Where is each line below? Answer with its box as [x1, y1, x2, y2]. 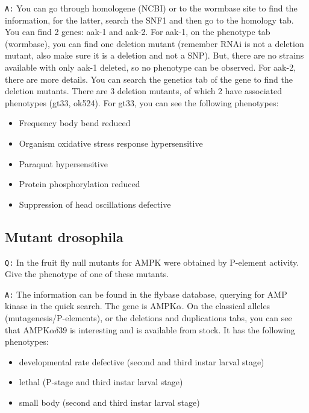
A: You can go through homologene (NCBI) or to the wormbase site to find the [5, 2, 298, 14]
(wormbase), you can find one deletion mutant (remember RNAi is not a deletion [5, 37, 304, 50]
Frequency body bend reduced [19, 117, 131, 129]
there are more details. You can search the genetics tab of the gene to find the [5, 72, 293, 85]
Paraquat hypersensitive [19, 157, 108, 170]
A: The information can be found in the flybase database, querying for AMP [5, 287, 287, 300]
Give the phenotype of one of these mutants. [5, 267, 169, 280]
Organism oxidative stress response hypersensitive [19, 137, 203, 149]
